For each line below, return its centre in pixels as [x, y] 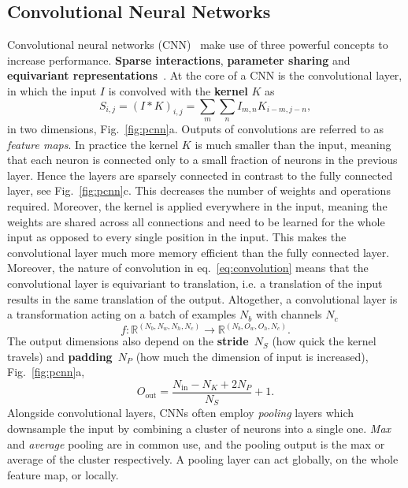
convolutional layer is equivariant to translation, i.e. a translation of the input [195, 283]
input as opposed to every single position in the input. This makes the [177, 237]
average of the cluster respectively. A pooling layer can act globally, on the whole [203, 459]
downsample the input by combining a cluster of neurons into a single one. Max [199, 428]
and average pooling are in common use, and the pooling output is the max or [196, 443]
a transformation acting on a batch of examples [122, 314]
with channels [289, 314]
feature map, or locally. [63, 474]
